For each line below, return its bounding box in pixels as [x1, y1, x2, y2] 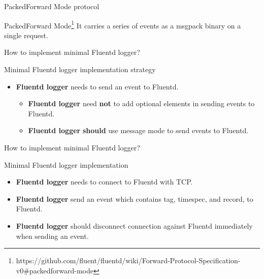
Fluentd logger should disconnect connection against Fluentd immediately [16, 220, 253, 231]
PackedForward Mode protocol [4, 1, 100, 11]
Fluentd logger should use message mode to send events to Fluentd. [28, 125, 249, 136]
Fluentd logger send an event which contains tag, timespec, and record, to [16, 193, 253, 204]
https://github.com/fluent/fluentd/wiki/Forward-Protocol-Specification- [16, 255, 241, 266]
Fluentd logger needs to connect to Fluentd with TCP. [16, 176, 193, 187]
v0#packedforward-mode [16, 265, 93, 275]
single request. [4, 29, 48, 40]
